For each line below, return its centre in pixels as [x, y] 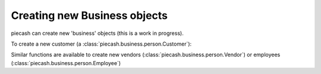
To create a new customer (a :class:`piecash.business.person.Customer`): [101, 44]
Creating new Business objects [89, 15]
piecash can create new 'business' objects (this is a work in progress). [97, 33]
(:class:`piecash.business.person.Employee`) [66, 63]
